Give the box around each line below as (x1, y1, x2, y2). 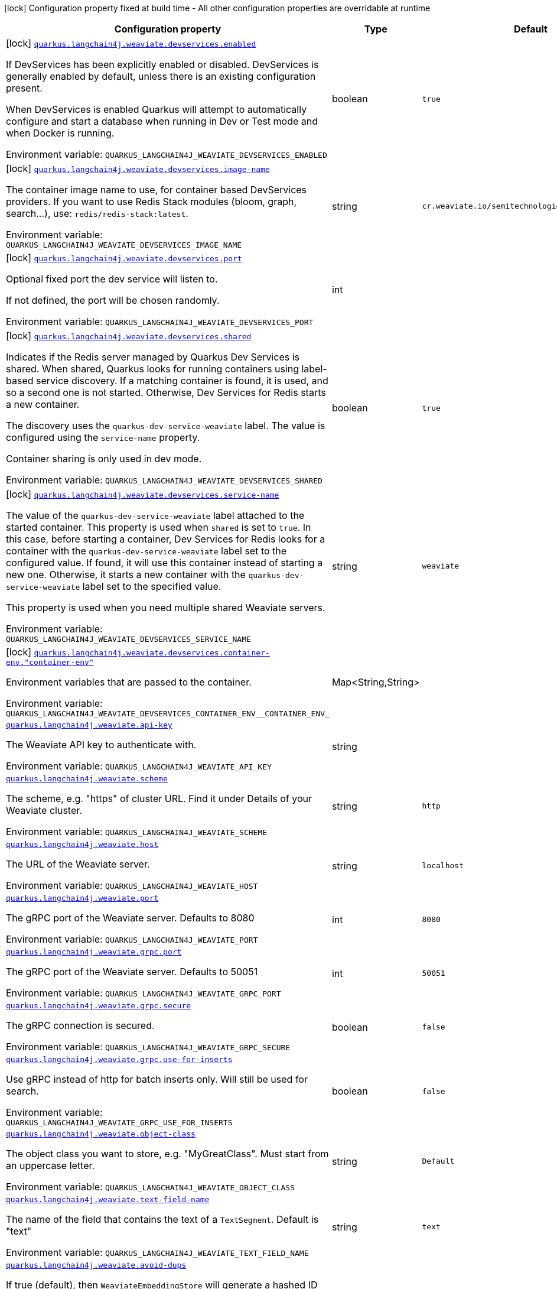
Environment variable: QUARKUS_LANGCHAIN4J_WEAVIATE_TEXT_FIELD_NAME (6, 1246, 309, 1258)
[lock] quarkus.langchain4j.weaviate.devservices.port (6, 252, 242, 264)
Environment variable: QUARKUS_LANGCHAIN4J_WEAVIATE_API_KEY (6, 760, 272, 772)
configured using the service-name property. (6, 431, 200, 443)
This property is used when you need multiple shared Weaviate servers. (6, 602, 325, 613)
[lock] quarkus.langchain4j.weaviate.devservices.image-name (6, 163, 270, 174)
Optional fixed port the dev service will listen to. (6, 273, 218, 285)
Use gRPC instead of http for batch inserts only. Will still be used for (6, 1073, 308, 1085)
